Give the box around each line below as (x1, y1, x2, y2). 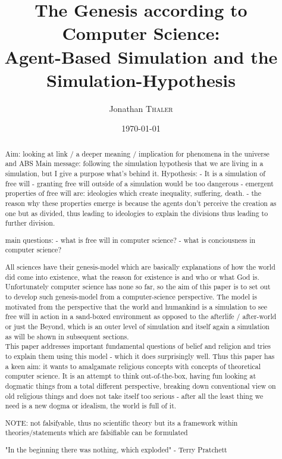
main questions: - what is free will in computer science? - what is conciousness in (5, 235, 256, 245)
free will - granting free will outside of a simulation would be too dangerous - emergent (5, 178, 274, 188)
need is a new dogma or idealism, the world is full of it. (5, 401, 177, 411)
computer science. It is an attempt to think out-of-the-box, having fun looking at (5, 371, 256, 381)
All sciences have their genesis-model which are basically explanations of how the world (5, 262, 275, 272)
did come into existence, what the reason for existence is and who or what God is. (5, 271, 259, 282)
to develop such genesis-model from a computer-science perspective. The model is (5, 291, 257, 301)
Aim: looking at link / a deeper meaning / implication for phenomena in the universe (5, 148, 270, 158)
